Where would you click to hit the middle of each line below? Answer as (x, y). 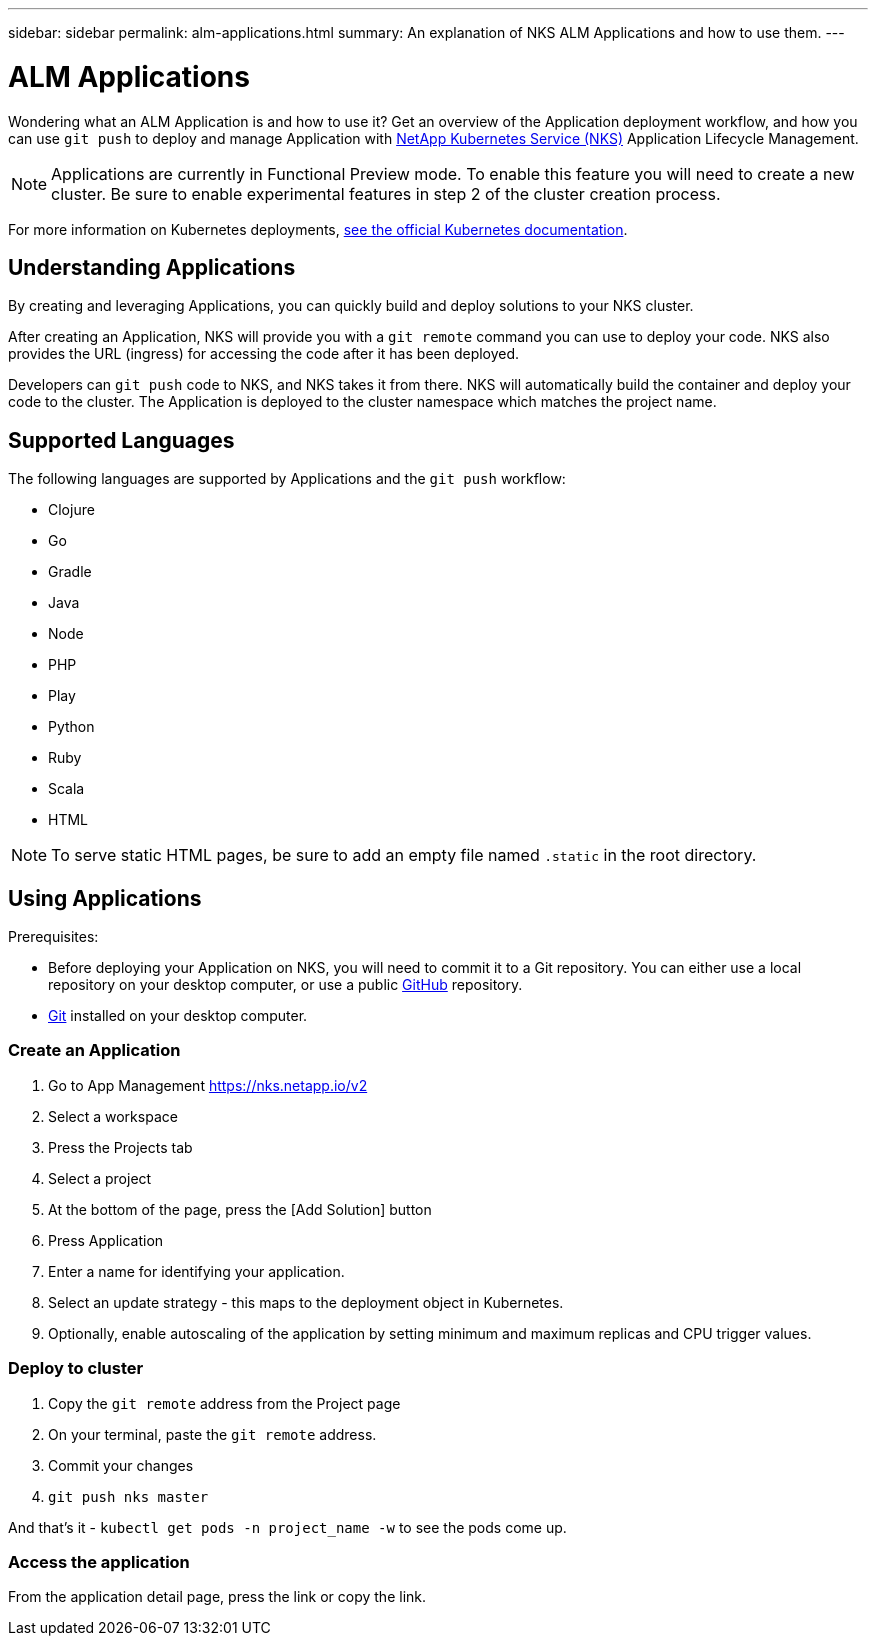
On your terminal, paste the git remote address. (212, 1434)
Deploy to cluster (76, 1368)
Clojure (71, 510)
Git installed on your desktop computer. (178, 1016)
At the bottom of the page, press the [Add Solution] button (240, 1209)
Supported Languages (121, 440)
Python (71, 727)
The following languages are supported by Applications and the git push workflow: (287, 479)
